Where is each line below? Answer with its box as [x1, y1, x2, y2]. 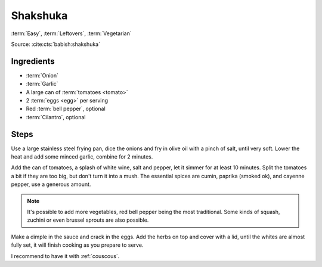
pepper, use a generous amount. [11, 181, 91, 188]
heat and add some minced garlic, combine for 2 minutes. [11, 153, 153, 160]
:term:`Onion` [26, 72, 59, 79]
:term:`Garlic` [26, 80, 59, 88]
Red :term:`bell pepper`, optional [26, 105, 106, 113]
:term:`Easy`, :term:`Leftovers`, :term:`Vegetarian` [11, 30, 132, 37]
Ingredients [11, 56, 55, 66]
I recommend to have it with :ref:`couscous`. [11, 252, 120, 259]
